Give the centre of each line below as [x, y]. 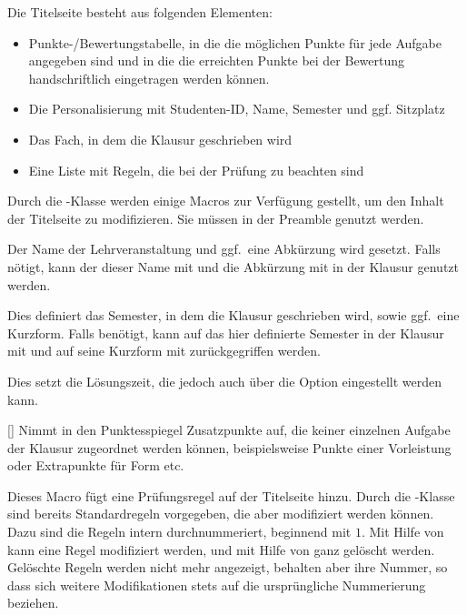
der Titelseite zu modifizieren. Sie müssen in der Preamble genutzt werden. [216, 218]
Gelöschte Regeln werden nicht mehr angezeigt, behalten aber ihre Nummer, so [228, 567]
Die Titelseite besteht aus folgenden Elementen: [140, 12]
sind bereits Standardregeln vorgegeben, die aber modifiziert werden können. [221, 514]
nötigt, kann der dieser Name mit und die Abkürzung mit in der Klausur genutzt [233, 266]
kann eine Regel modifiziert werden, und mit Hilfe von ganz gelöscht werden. [221, 549]
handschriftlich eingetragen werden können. [149, 78]
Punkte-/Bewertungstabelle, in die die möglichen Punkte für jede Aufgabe [235, 42]
